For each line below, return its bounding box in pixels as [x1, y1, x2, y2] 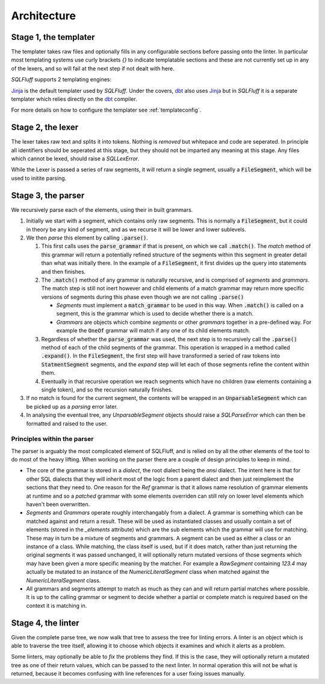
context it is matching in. [26, 602, 87, 609]
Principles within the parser [11, 435, 94, 443]
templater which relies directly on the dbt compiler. [11, 95, 138, 103]
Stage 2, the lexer [11, 122, 78, 133]
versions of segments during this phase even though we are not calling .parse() [41, 293, 244, 300]
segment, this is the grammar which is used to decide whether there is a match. [56, 310, 254, 317]
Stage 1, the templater [11, 32, 96, 42]
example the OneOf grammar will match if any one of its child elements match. [56, 327, 250, 334]
